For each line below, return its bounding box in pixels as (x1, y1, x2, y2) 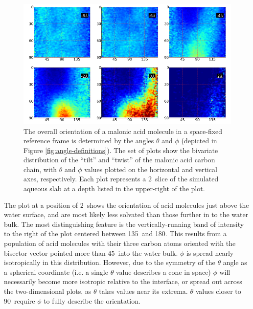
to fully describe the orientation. (44, 295, 140, 306)
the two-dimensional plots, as (4, 286, 92, 296)
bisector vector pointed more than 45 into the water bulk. (4, 247, 178, 258)
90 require (4, 295, 35, 306)
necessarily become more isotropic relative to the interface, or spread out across (4, 276, 242, 287)
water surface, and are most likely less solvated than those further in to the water (4, 209, 249, 220)
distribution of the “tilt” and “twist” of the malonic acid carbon (23, 154, 215, 165)
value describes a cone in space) (115, 266, 211, 277)
